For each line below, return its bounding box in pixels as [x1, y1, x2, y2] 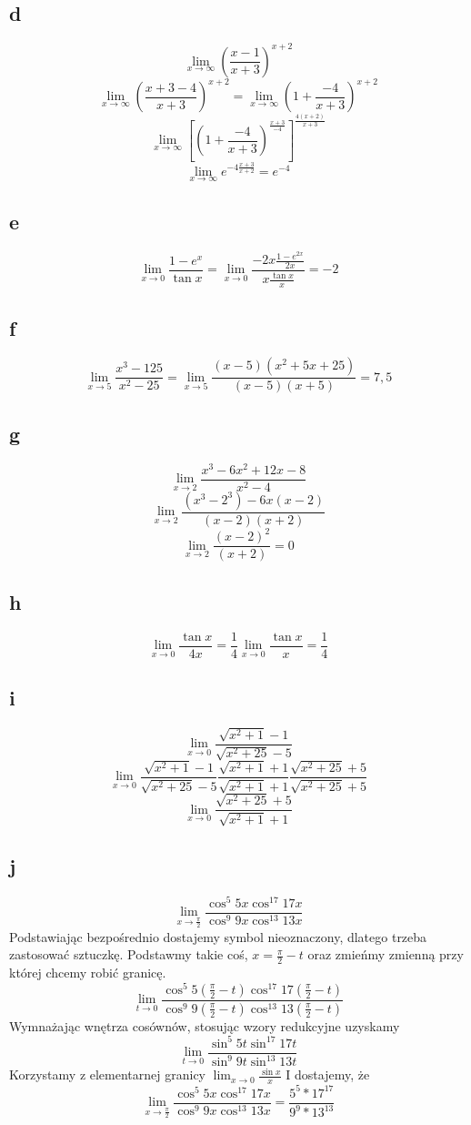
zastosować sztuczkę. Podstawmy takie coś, [9, 945, 248, 964]
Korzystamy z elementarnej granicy [9, 1065, 206, 1084]
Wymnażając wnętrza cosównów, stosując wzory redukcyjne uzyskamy [9, 1016, 400, 1035]
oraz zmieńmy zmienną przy [307, 945, 464, 964]
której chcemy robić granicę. [9, 963, 166, 982]
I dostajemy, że [286, 1065, 370, 1084]
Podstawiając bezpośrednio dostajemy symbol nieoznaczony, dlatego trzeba [9, 927, 427, 946]
